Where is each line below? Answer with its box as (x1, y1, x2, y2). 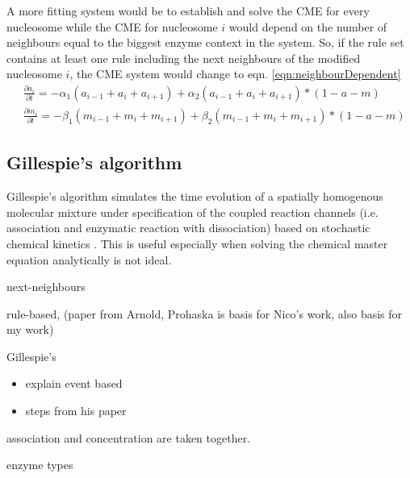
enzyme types (6, 456, 73, 473)
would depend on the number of (228, 18, 387, 35)
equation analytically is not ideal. (6, 251, 172, 268)
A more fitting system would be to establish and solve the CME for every (6, 2, 370, 19)
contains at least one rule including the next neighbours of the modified (6, 49, 361, 66)
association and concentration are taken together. (6, 429, 251, 446)
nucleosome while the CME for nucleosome (6, 18, 218, 35)
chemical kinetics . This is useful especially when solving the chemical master (6, 235, 388, 251)
